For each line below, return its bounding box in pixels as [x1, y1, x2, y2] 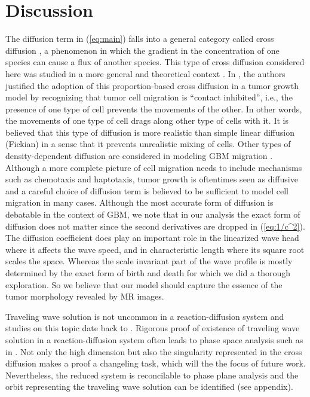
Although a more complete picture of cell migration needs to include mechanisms [5, 161, 302, 173]
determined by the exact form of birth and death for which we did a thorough [5, 267, 291, 279]
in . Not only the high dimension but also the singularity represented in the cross [5, 345, 302, 358]
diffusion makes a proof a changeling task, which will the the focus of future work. [5, 357, 306, 369]
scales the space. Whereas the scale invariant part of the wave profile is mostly [5, 255, 293, 267]
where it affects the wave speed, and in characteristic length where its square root [5, 243, 305, 255]
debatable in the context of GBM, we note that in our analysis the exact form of [5, 208, 300, 221]
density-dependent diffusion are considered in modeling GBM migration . [5, 149, 273, 162]
